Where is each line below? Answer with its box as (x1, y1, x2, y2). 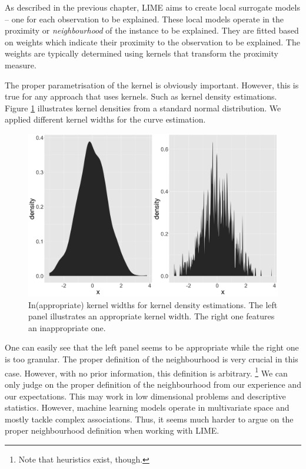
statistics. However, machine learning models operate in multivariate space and (5, 401, 290, 414)
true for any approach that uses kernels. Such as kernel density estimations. (5, 90, 277, 103)
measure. (5, 58, 36, 71)
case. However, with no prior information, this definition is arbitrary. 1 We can (5, 365, 288, 379)
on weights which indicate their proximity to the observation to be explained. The (5, 35, 300, 48)
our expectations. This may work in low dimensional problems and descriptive (5, 389, 286, 402)
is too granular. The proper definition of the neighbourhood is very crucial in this (5, 353, 298, 365)
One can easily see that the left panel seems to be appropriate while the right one (5, 341, 299, 354)
